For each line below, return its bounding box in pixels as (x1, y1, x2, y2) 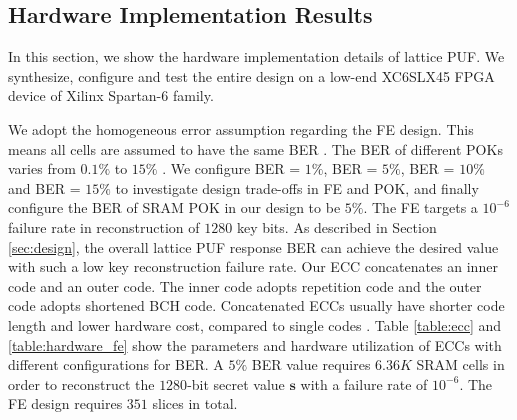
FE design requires (8, 393, 123, 414)
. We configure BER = (162, 158, 301, 179)
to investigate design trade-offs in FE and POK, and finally (115, 177, 479, 198)
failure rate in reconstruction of (8, 216, 200, 237)
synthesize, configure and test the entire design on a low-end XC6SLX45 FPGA (8, 65, 495, 86)
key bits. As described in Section (236, 216, 437, 237)
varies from (8, 158, 76, 179)
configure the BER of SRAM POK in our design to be (8, 197, 341, 218)
